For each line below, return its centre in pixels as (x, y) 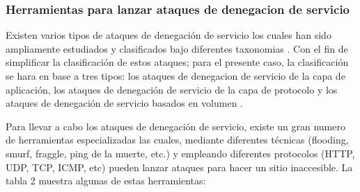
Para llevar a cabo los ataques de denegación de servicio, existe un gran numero (175, 126)
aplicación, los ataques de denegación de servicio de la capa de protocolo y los (172, 89)
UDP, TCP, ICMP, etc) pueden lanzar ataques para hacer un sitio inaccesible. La (179, 167)
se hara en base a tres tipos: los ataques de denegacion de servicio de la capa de (175, 76)
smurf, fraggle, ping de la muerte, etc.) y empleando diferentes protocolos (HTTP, (180, 153)
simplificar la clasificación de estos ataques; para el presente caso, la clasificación (177, 62)
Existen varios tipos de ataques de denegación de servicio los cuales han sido (169, 35)
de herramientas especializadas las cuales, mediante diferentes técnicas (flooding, (177, 140)
